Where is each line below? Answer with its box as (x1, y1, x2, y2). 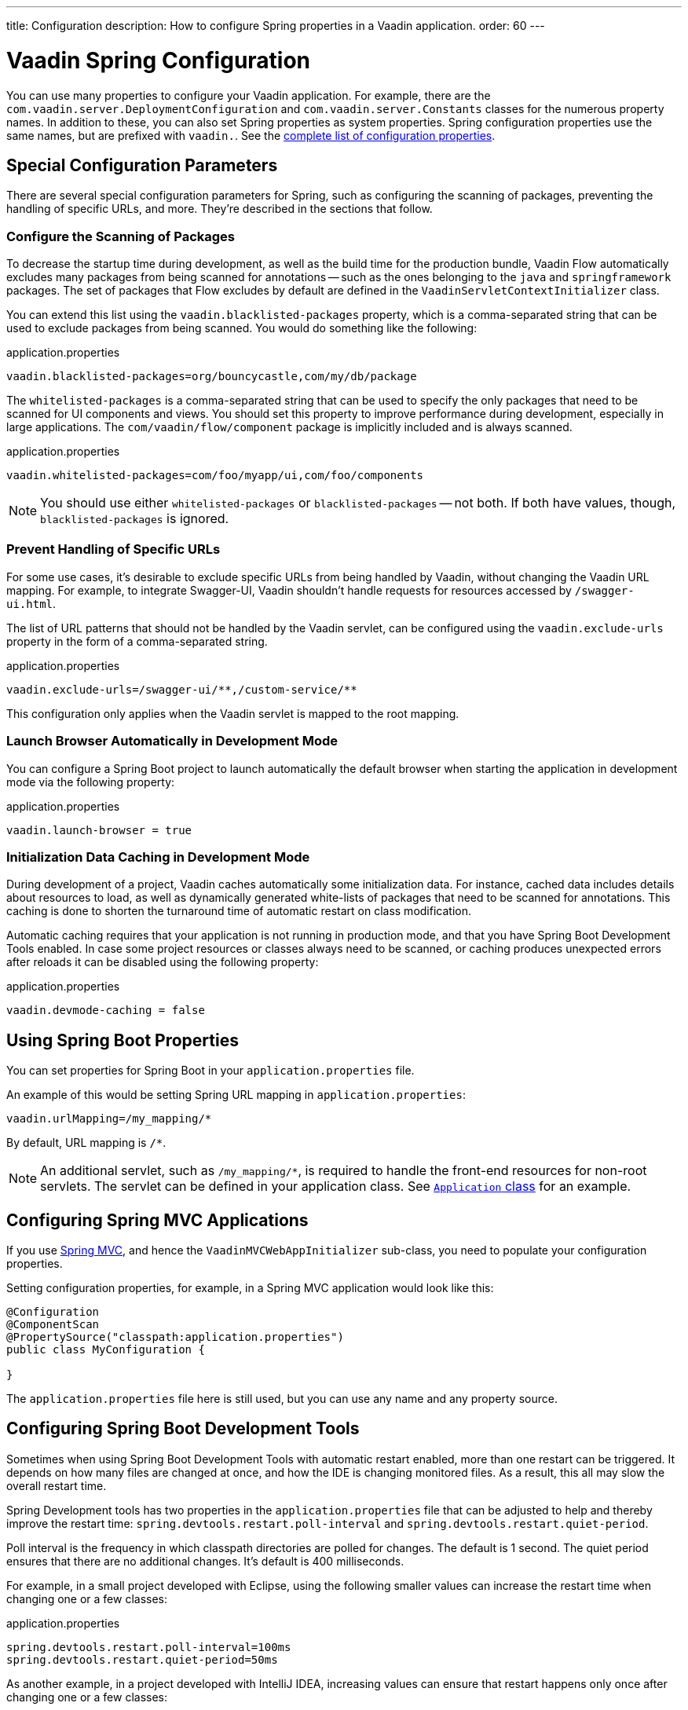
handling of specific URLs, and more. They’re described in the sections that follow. (6, 202, 433, 216)
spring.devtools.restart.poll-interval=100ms (6, 1640, 291, 1653)
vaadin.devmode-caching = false (6, 1004, 205, 1017)
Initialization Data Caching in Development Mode (6, 848, 310, 865)
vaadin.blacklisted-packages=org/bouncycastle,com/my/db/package (6, 370, 417, 383)
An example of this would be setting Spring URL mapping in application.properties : (6, 1088, 466, 1102)
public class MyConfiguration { (6, 1343, 205, 1357)
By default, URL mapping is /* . (6, 1136, 167, 1150)
